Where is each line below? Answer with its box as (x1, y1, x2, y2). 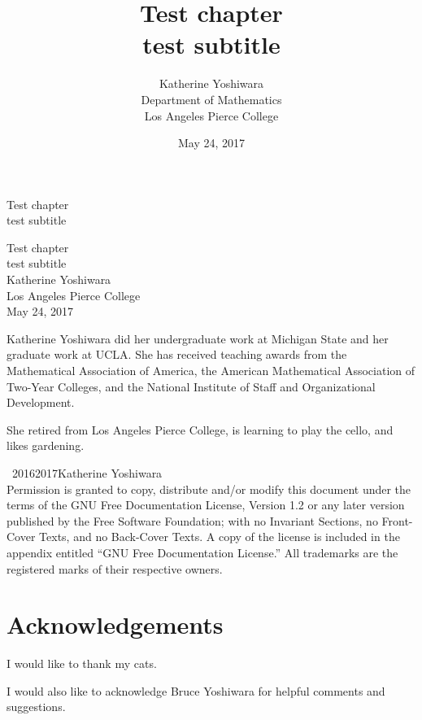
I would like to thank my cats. (7, 655, 157, 672)
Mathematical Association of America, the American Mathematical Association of (7, 362, 415, 379)
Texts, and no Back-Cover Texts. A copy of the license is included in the (39, 528, 400, 545)
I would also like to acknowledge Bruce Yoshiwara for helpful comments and (7, 682, 385, 699)
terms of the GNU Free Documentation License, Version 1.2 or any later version (7, 496, 405, 513)
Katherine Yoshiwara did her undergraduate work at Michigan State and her (7, 329, 389, 347)
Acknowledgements (7, 608, 224, 641)
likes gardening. (7, 437, 85, 454)
